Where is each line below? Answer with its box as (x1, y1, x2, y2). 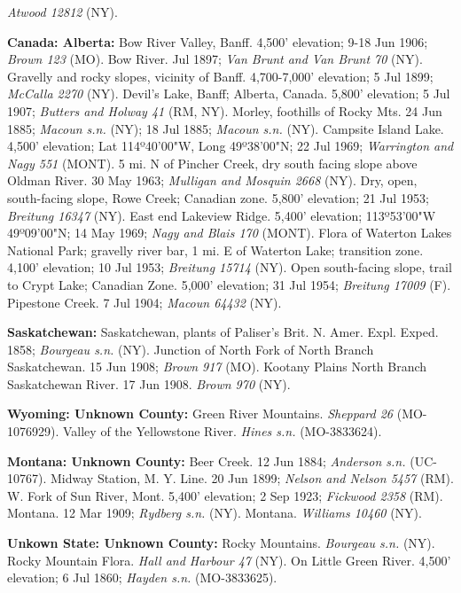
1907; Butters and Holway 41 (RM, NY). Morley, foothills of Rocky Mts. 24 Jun (7, 101, 442, 120)
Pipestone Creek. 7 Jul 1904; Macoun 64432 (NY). (7, 293, 282, 311)
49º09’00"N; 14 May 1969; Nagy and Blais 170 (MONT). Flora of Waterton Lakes (7, 223, 452, 242)
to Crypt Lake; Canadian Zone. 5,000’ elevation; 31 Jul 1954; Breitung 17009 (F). (7, 275, 451, 293)
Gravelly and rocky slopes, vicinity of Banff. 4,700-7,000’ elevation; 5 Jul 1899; (7, 66, 434, 85)
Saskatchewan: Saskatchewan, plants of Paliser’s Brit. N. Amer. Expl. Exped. (7, 323, 439, 341)
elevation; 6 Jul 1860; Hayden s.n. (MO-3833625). (7, 568, 277, 587)
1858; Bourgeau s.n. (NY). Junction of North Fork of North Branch (7, 339, 374, 358)
